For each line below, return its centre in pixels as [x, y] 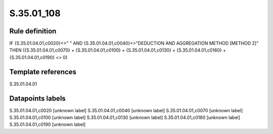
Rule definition [33, 31]
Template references [43, 72]
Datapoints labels [37, 98]
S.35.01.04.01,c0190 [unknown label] [48, 124]
